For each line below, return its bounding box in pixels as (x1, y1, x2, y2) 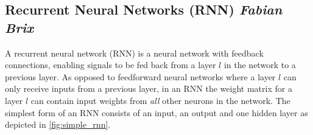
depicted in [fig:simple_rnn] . (5, 118, 111, 131)
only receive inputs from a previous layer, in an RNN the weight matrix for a (5, 82, 292, 95)
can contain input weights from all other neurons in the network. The (30, 94, 290, 106)
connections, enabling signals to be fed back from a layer (5, 58, 216, 71)
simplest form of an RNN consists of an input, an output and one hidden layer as (5, 106, 308, 119)
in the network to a (223, 58, 296, 71)
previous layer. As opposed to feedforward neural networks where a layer (5, 70, 276, 83)
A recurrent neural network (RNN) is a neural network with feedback (5, 46, 264, 59)
